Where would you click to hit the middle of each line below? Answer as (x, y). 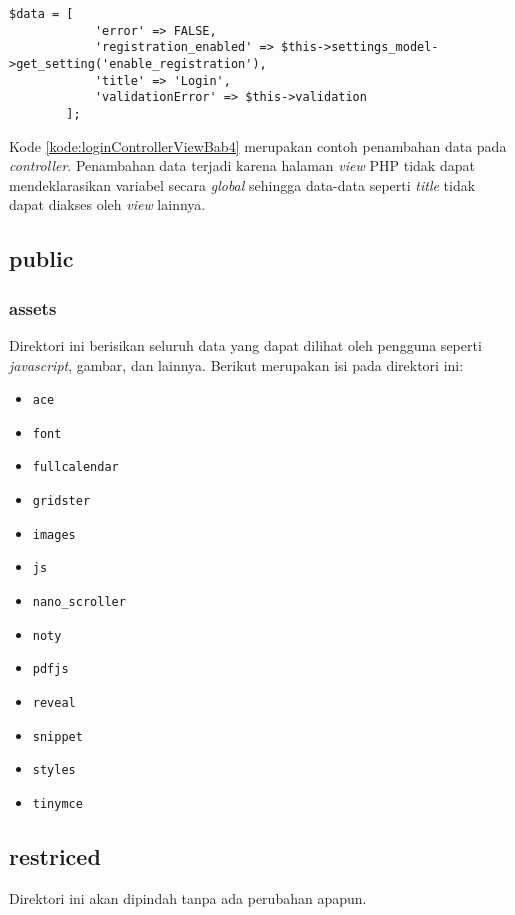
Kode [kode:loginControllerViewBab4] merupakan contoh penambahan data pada (258, 145)
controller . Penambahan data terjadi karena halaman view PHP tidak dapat (242, 165)
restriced (55, 856)
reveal (54, 703)
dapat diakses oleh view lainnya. (107, 204)
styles (54, 770)
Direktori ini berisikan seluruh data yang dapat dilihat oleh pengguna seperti (245, 344)
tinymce (57, 804)
